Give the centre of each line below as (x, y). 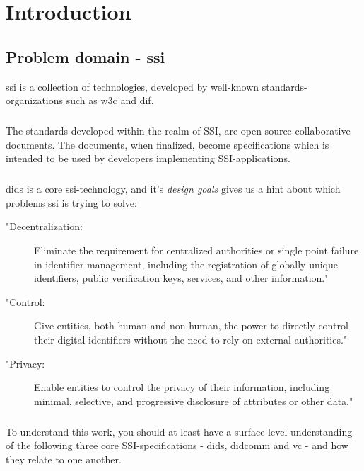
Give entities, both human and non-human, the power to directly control (191, 325)
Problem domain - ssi (86, 56)
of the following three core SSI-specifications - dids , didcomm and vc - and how (177, 445)
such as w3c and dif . (110, 100)
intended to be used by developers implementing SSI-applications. (148, 158)
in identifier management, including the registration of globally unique (186, 264)
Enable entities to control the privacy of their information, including (182, 387)
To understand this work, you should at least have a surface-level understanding (179, 431)
